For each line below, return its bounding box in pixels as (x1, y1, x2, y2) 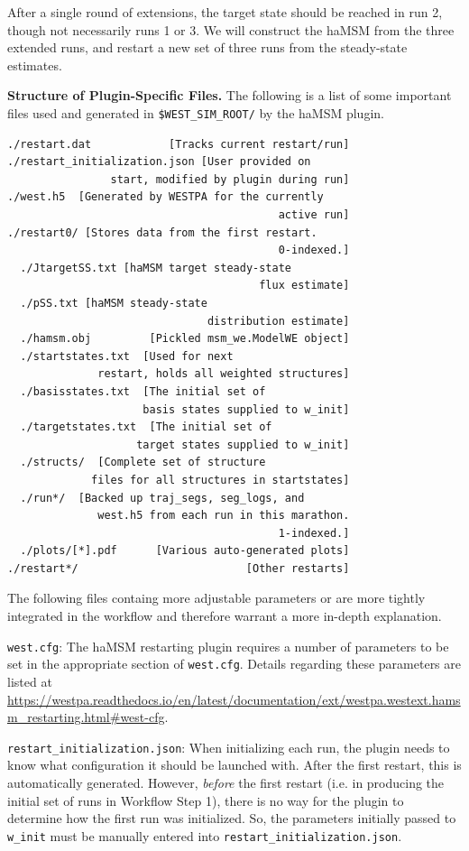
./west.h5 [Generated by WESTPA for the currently (7, 190, 324, 204)
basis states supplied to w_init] (143, 402, 350, 416)
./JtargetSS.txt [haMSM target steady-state (20, 261, 291, 274)
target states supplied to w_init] (136, 438, 350, 451)
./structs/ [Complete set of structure (20, 456, 266, 469)
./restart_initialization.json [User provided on (7, 155, 311, 169)
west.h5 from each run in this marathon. (97, 509, 350, 523)
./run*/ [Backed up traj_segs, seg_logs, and (20, 491, 305, 504)
